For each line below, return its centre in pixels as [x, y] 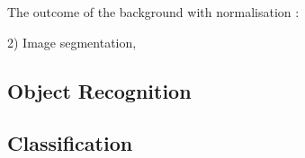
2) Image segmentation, [72, 42]
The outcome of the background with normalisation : [153, 12]
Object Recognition [99, 90]
